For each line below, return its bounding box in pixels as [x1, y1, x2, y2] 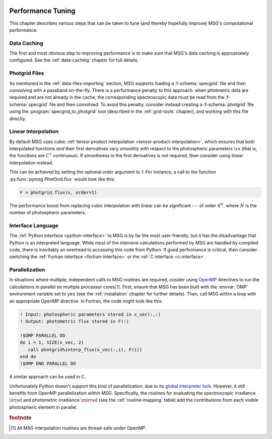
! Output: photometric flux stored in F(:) [20, 318, 129, 324]
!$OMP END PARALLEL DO [20, 361, 76, 366]
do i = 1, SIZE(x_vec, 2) [20, 340, 84, 345]
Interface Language [9, 222, 59, 229]
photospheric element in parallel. [9, 404, 78, 410]
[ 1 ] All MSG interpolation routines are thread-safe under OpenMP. [11, 425, 147, 431]
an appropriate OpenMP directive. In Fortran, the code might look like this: [9, 298, 163, 304]
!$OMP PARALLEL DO [20, 333, 65, 338]
